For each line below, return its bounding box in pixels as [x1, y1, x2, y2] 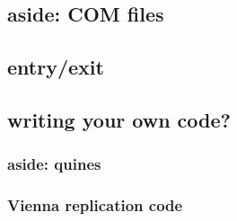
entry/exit [7, 53, 104, 81]
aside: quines [7, 153, 101, 175]
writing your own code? [7, 105, 231, 133]
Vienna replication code [7, 194, 183, 217]
